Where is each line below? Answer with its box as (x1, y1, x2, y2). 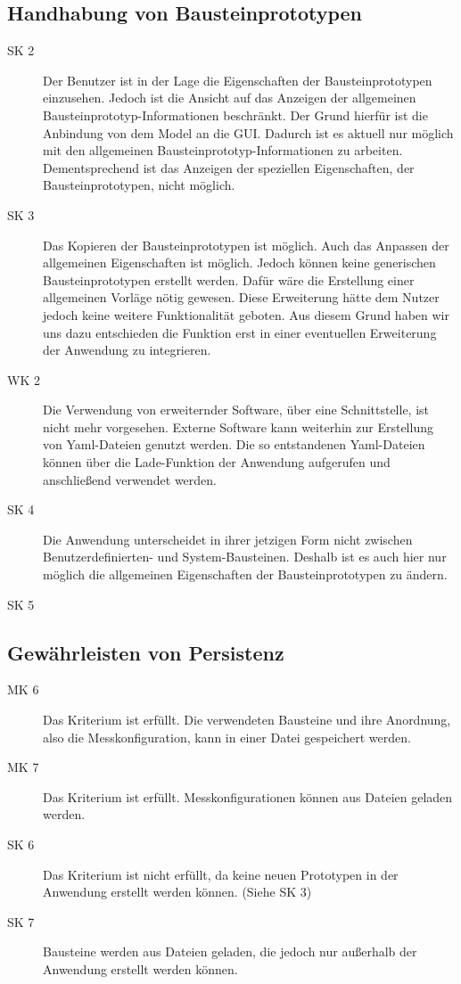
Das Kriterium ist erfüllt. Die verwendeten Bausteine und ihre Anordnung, (43, 710, 451, 729)
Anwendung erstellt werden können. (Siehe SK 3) (43, 882, 312, 901)
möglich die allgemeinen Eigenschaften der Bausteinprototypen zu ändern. (43, 565, 448, 584)
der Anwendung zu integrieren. (43, 340, 211, 359)
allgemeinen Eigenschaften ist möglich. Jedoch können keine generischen (43, 253, 436, 272)
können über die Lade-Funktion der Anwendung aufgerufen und (43, 453, 391, 471)
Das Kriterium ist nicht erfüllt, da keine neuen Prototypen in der (43, 865, 399, 883)
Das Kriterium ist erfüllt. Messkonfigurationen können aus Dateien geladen (43, 787, 453, 806)
